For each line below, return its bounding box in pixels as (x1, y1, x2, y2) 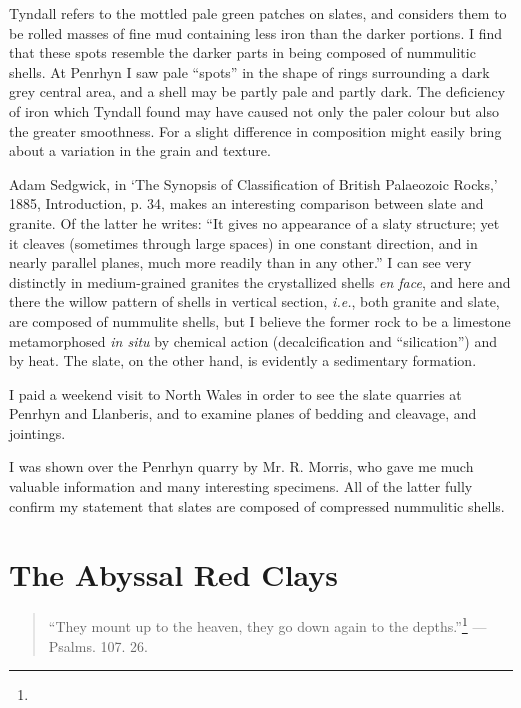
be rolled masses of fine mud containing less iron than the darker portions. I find (9, 22, 503, 43)
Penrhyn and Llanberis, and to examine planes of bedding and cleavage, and (9, 403, 477, 424)
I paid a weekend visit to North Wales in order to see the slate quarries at (9, 383, 462, 404)
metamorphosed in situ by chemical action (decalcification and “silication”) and (9, 330, 497, 351)
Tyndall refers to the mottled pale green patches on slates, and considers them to (9, 3, 507, 23)
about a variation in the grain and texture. (9, 140, 271, 161)
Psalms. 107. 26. (48, 635, 148, 656)
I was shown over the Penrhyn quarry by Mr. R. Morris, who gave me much (9, 456, 474, 477)
